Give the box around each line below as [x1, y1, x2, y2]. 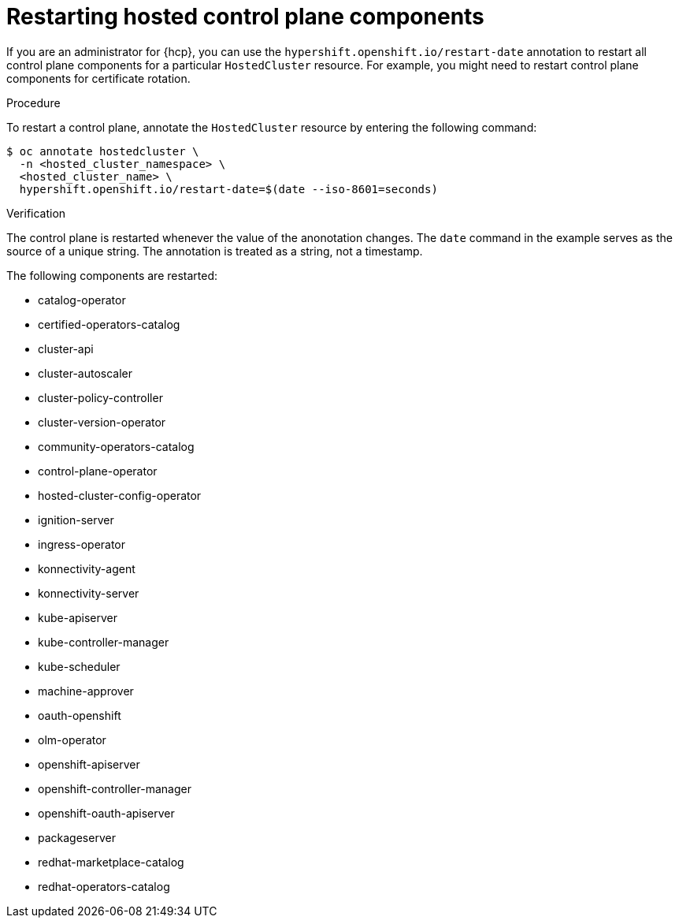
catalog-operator [38, 292, 126, 307]
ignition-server [38, 512, 114, 527]
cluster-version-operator [38, 415, 166, 429]
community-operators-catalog [38, 439, 195, 453]
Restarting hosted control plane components [6, 3, 484, 30]
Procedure [6, 95, 61, 110]
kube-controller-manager [38, 635, 169, 649]
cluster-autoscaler [38, 366, 133, 380]
